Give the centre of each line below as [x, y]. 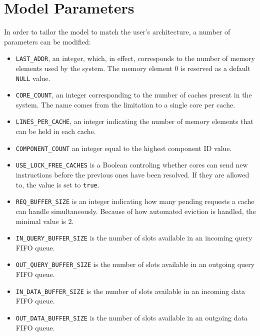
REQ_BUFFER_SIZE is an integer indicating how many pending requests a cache [135, 201]
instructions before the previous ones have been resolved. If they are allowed [132, 175]
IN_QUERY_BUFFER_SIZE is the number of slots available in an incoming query [134, 238]
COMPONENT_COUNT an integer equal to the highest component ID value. [124, 148]
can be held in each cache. [56, 131]
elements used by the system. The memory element [94, 68]
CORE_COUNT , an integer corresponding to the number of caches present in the [134, 95]
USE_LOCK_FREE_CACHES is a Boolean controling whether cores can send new [132, 165]
